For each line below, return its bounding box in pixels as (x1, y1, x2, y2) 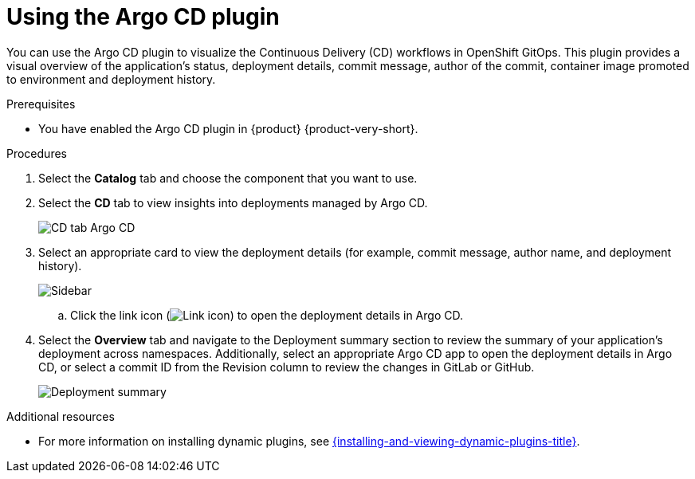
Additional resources (6, 409, 115, 423)
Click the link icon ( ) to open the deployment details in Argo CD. (70, 308, 463, 322)
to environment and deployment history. (6, 72, 216, 86)
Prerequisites (6, 96, 76, 111)
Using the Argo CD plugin (6, 3, 280, 30)
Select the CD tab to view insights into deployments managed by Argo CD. (38, 195, 428, 210)
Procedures (6, 146, 67, 160)
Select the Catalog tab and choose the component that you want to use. (38, 171, 418, 185)
